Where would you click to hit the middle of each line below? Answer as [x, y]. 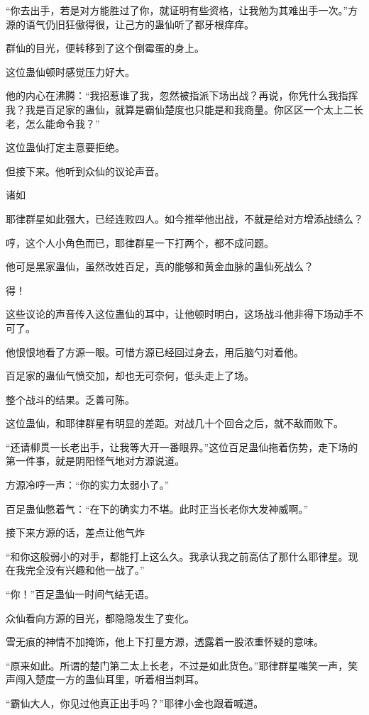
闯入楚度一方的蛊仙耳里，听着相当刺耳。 [110, 679]
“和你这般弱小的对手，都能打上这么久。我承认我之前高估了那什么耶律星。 [177, 556]
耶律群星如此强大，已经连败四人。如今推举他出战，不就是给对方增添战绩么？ [184, 218]
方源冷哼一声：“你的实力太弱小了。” [88, 485]
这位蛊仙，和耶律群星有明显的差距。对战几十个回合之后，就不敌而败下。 [175, 423]
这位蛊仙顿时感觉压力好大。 [70, 71]
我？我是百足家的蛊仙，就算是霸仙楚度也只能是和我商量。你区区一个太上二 [180, 109]
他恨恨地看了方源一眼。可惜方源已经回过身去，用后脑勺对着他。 [155, 351]
